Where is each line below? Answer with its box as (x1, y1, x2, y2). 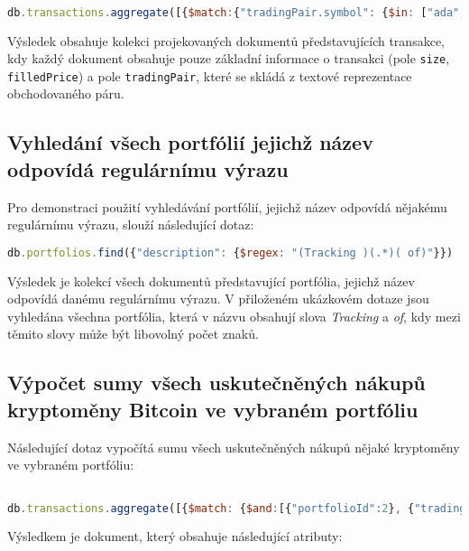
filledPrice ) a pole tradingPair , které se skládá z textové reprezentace (7, 66, 412, 85)
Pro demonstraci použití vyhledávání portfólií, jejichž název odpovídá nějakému (7, 197, 447, 216)
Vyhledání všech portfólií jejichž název (7, 128, 373, 156)
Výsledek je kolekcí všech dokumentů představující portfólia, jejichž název (7, 271, 415, 290)
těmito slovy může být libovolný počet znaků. (7, 324, 259, 343)
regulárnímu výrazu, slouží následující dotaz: (7, 215, 254, 234)
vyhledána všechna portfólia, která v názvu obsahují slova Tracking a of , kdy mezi (7, 306, 461, 325)
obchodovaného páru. (7, 84, 124, 103)
